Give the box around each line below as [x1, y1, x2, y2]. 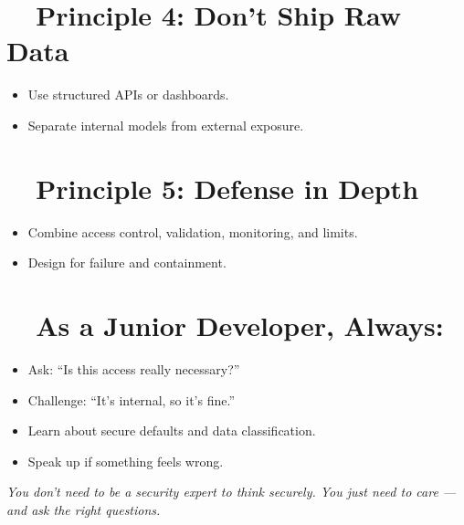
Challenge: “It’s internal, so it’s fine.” [27, 390, 236, 409]
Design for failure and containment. [27, 253, 227, 272]
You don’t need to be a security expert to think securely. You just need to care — [6, 482, 457, 501]
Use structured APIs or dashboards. [27, 85, 229, 104]
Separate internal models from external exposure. [27, 115, 304, 134]
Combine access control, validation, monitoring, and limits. [27, 222, 358, 241]
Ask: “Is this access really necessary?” [27, 359, 240, 378]
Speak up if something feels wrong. [27, 451, 224, 470]
